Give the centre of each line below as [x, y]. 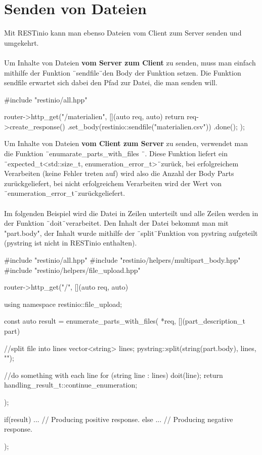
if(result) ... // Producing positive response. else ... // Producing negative [119, 419]
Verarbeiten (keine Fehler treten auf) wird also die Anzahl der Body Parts [119, 173]
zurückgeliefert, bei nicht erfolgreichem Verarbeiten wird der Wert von [113, 183]
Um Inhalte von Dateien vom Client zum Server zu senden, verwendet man [126, 143]
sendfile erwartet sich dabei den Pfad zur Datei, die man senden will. [111, 82]
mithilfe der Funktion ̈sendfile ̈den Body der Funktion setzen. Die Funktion [123, 72]
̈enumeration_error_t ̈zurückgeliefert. [65, 193]
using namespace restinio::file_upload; [63, 304]
